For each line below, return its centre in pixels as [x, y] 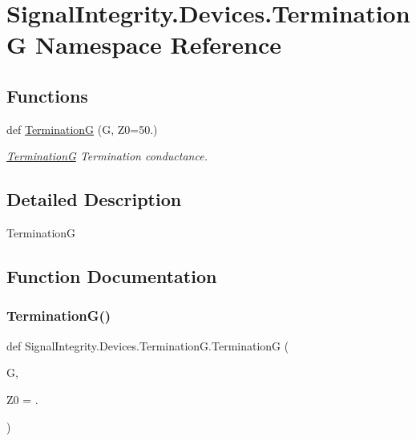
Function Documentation [112, 276]
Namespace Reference [159, 45]
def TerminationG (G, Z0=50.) [82, 129]
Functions [47, 95]
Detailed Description [94, 199]
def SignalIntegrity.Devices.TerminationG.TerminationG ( [148, 345]
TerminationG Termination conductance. [107, 156]
